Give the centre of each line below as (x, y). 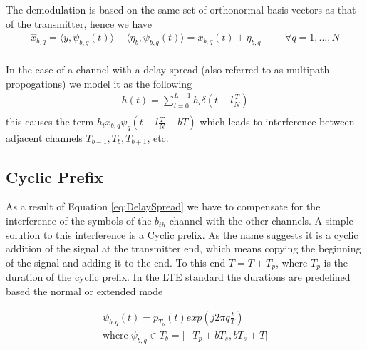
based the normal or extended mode (84, 290)
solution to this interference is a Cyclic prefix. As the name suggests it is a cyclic (182, 234)
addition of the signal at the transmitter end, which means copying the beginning (183, 248)
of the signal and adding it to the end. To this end (116, 262)
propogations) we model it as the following (99, 83)
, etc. (158, 137)
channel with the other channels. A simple (261, 221)
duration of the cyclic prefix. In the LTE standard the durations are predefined (178, 277)
